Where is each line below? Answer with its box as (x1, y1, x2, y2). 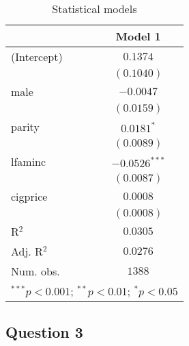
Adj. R (11, 243, 43, 259)
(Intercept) (11, 49, 63, 64)
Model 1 (115, 28, 161, 44)
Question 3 (5, 321, 83, 343)
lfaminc (11, 153, 46, 169)
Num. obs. (11, 263, 60, 279)
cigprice (11, 188, 48, 204)
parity (11, 119, 40, 134)
